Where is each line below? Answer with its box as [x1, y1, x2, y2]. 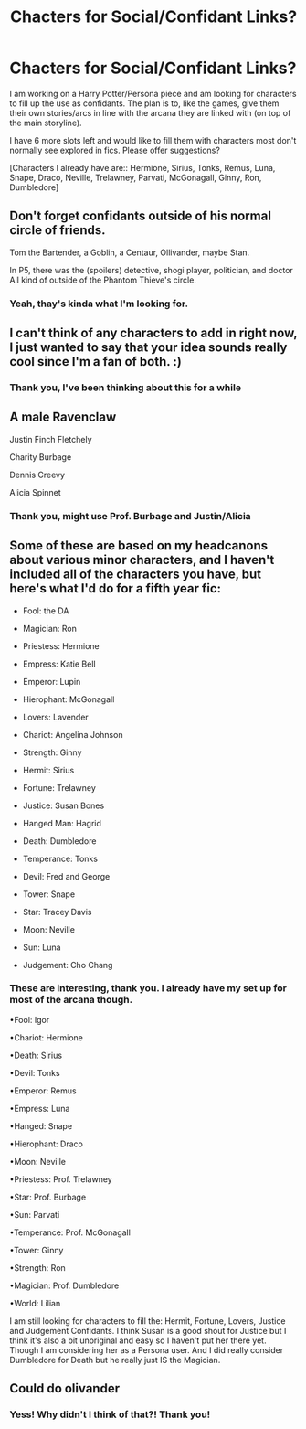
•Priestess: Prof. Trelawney [9, 1173, 112, 1185]
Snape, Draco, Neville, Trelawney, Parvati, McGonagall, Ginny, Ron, [9, 172, 262, 183]
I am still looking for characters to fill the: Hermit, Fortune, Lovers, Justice [9, 1315, 286, 1327]
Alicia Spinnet [9, 486, 61, 497]
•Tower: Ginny [9, 1244, 64, 1255]
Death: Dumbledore [22, 835, 97, 847]
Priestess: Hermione [22, 640, 100, 651]
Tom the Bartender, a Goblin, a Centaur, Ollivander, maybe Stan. [9, 247, 250, 258]
